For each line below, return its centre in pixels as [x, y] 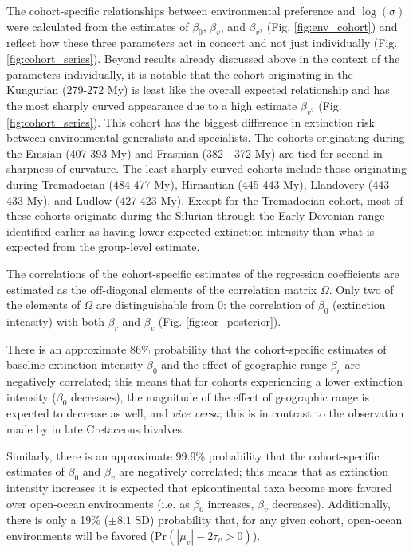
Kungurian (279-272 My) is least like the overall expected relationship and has [198, 90]
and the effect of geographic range [244, 364]
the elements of [43, 305]
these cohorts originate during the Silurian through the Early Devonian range [196, 215]
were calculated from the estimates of [98, 26]
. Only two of [361, 289]
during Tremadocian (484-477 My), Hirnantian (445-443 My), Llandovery [186, 184]
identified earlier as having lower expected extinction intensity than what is [191, 231]
